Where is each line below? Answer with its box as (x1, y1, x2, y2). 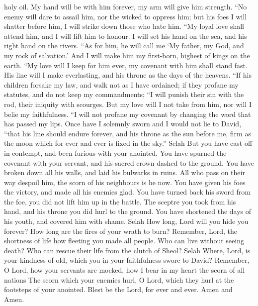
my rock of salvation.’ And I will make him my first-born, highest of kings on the (4, 50, 250, 60)
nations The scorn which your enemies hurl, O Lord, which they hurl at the (4, 274, 234, 285)
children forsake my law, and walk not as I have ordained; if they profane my (4, 79, 239, 90)
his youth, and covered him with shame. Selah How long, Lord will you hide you (4, 216, 249, 226)
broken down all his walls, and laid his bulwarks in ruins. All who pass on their (4, 167, 245, 178)
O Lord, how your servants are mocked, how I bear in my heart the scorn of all (4, 265, 245, 275)
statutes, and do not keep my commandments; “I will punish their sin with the (4, 89, 244, 100)
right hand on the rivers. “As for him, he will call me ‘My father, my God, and (4, 40, 244, 51)
